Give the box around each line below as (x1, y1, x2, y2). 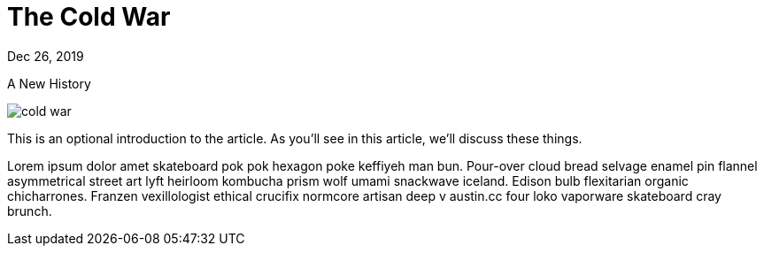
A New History (7, 75, 91, 91)
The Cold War (7, 2, 171, 32)
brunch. (7, 203, 52, 218)
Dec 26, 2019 (7, 48, 84, 64)
